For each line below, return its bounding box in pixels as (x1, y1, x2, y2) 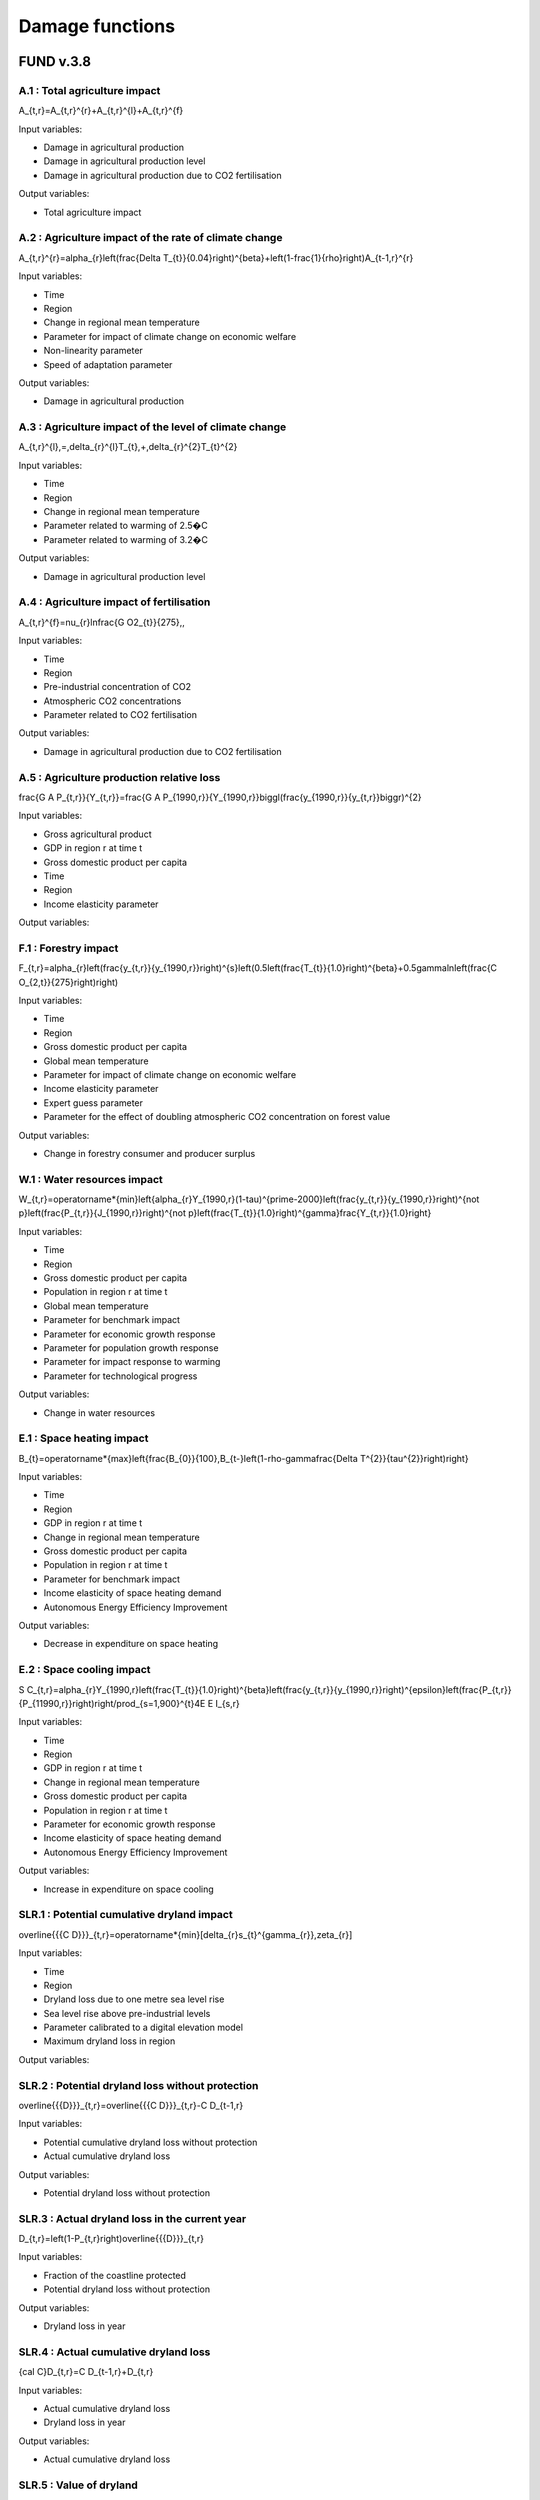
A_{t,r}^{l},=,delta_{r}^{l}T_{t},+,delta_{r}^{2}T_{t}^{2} (18, 441, 238, 453)
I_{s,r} (215, 1697, 240, 1709)
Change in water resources (43, 1406, 155, 1419)
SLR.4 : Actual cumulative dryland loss (18, 2345, 211, 2359)
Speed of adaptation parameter (43, 358, 173, 370)
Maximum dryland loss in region (43, 2035, 176, 2047)
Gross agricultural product (43, 828, 152, 840)
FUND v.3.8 (18, 53, 92, 70)
